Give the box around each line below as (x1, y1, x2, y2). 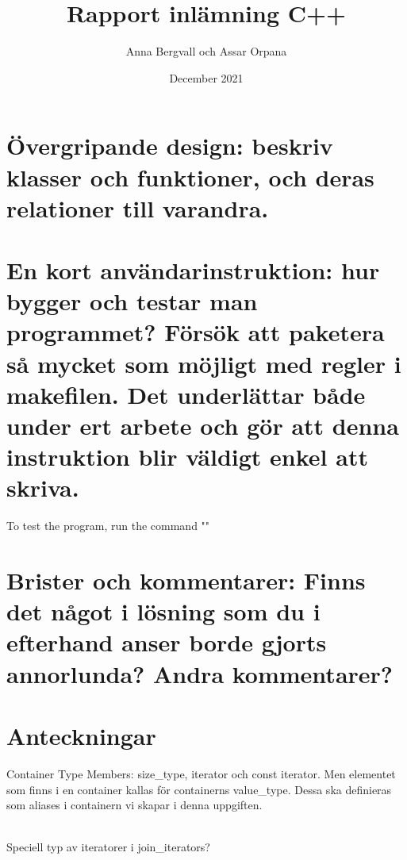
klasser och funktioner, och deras (6, 160, 374, 193)
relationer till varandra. (6, 191, 269, 224)
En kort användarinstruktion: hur (6, 254, 380, 286)
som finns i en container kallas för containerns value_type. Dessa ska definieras (6, 781, 392, 797)
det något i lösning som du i (6, 595, 321, 628)
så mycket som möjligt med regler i (6, 347, 401, 379)
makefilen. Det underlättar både (6, 378, 366, 410)
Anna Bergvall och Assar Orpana (125, 43, 287, 60)
